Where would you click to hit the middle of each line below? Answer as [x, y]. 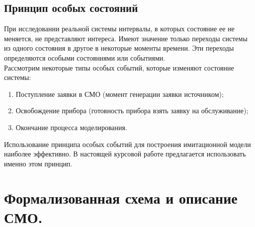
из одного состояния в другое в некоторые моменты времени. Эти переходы [119, 48]
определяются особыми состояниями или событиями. [85, 57]
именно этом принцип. [38, 163]
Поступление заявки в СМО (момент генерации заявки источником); [120, 94]
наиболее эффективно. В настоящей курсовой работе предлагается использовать [125, 154]
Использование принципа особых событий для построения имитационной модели [127, 144]
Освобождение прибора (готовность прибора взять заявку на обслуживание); [132, 111]
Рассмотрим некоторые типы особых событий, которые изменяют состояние [119, 67]
